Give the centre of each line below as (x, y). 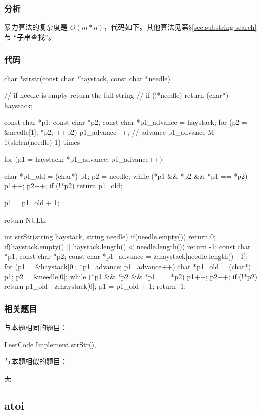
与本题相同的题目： (36, 327)
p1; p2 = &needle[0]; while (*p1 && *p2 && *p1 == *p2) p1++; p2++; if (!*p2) (131, 276)
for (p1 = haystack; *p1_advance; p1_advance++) (83, 159)
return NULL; (26, 219)
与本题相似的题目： (36, 361)
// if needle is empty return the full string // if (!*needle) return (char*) (116, 95)
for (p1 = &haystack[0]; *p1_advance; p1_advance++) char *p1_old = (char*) (128, 266)
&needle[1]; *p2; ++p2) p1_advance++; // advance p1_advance (105, 132)
